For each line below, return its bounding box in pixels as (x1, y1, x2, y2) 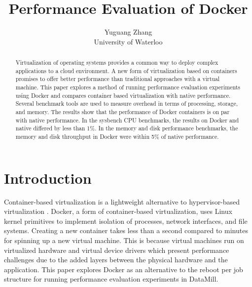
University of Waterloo (94, 36, 163, 46)
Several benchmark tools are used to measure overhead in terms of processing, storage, (15, 99, 238, 108)
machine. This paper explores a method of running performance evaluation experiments (15, 83, 241, 91)
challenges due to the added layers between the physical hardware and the (4, 254, 228, 265)
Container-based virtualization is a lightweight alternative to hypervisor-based (4, 196, 240, 206)
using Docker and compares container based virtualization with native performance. (15, 91, 231, 99)
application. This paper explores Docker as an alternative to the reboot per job (4, 264, 243, 274)
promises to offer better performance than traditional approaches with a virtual (15, 75, 220, 83)
